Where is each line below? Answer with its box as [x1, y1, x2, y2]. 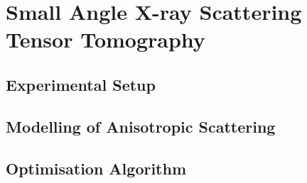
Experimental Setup [6, 73, 156, 95]
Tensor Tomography [6, 25, 205, 54]
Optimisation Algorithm [6, 157, 187, 179]
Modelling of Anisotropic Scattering [6, 115, 276, 137]
